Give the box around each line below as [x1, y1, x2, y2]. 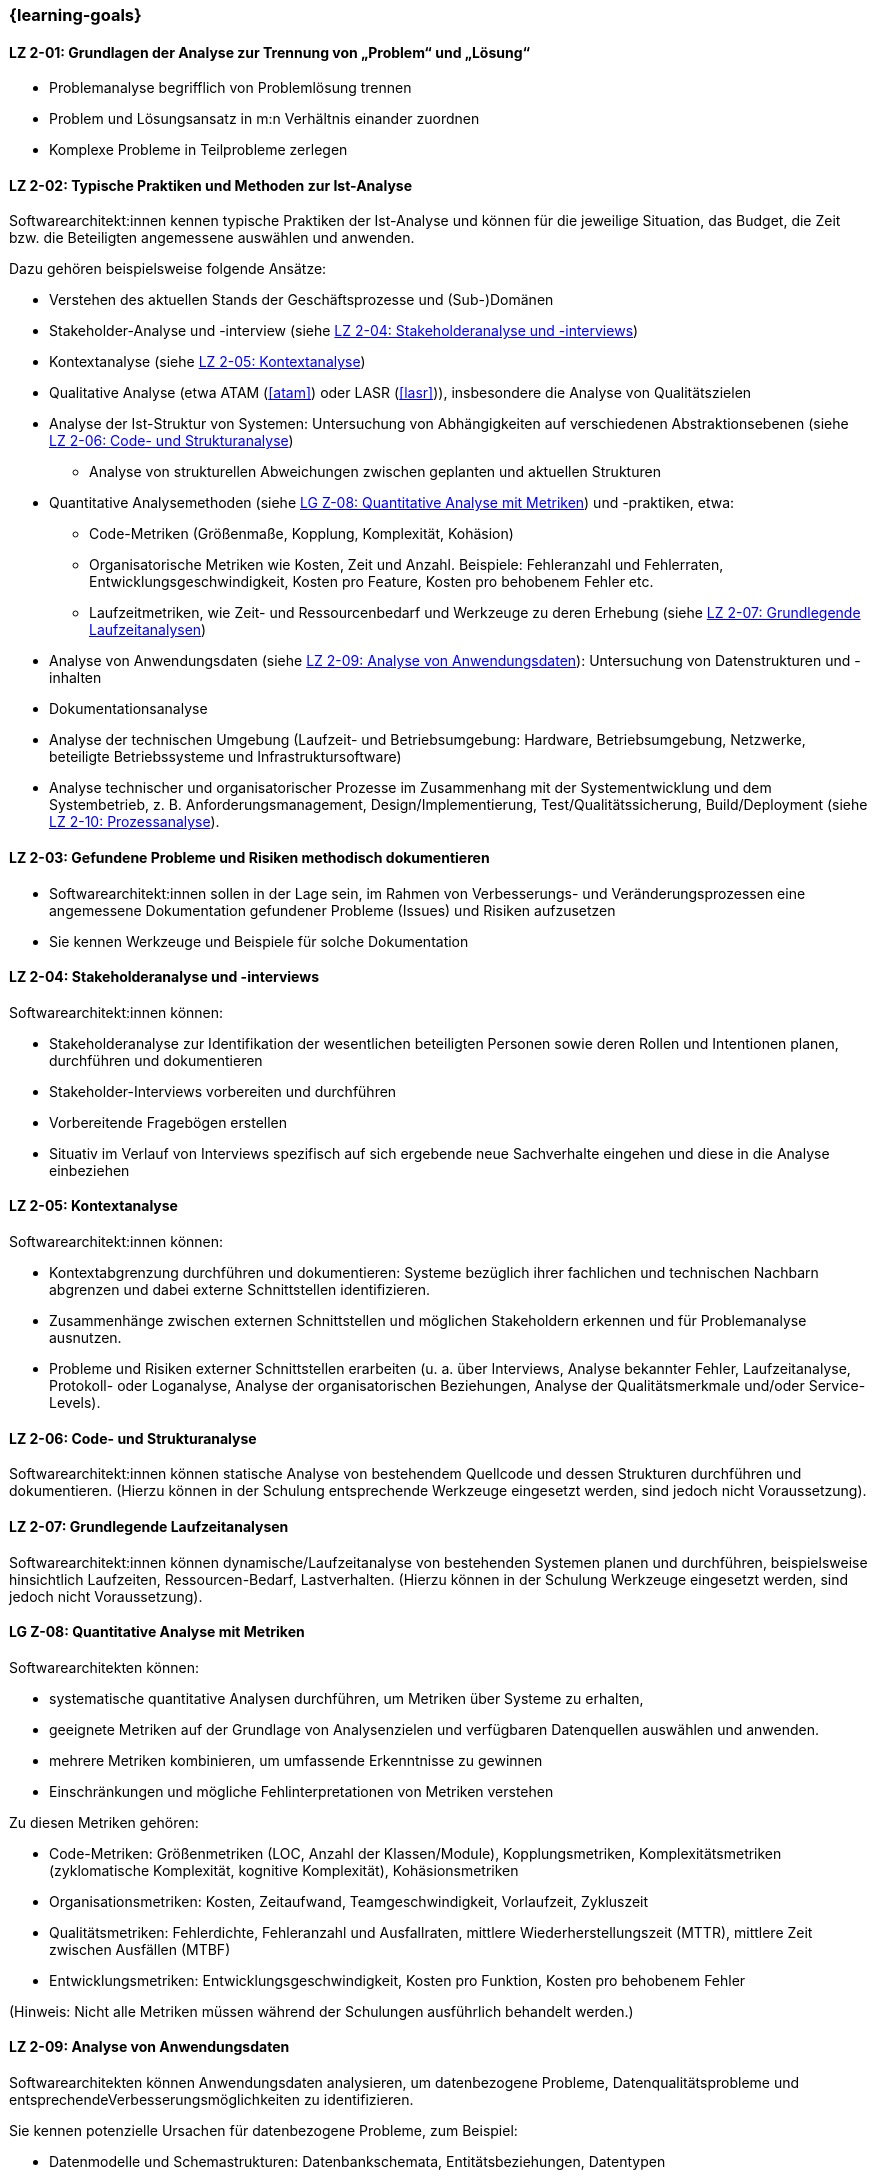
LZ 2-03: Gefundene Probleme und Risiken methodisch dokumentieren [9, 849, 490, 867]
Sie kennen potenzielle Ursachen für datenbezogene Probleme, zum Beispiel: [9, 2121, 518, 2139]
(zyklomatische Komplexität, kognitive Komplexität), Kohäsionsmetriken [49, 1861, 519, 1879]
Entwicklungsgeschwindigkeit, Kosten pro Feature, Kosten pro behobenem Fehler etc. [89, 573, 654, 591]
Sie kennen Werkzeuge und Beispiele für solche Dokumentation [49, 932, 469, 950]
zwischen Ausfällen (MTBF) [49, 1940, 231, 1958]
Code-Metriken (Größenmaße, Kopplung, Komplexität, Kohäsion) [89, 525, 514, 543]
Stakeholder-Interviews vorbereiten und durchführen [49, 1082, 397, 1100]
